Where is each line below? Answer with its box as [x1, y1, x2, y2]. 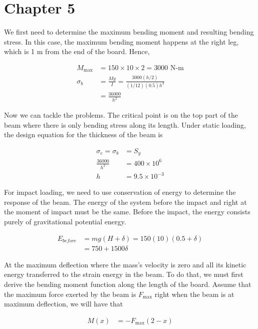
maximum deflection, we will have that [4, 298, 123, 309]
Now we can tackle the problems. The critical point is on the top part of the [4, 110, 238, 120]
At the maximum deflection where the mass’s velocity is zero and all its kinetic [4, 259, 246, 269]
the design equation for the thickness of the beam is [4, 129, 163, 140]
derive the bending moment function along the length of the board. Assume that [4, 278, 251, 289]
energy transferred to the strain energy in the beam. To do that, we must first [4, 269, 243, 279]
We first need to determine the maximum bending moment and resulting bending [4, 27, 254, 37]
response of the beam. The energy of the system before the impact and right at [4, 196, 247, 207]
